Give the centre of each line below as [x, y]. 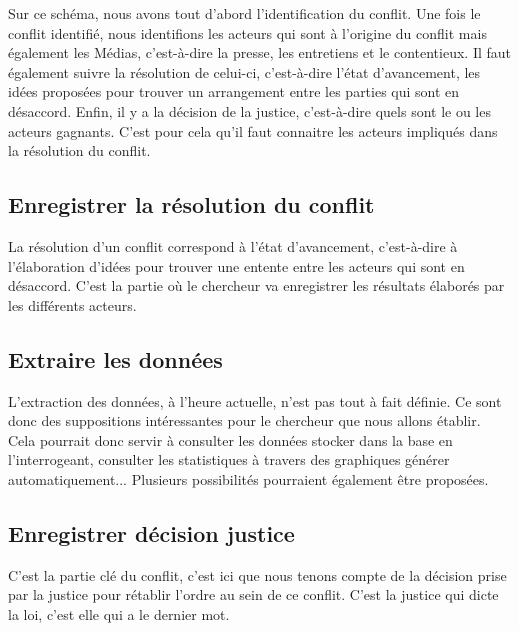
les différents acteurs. [72, 304]
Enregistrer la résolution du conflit [191, 204]
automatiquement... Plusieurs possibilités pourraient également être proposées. [248, 478]
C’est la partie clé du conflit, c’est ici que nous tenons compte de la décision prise [257, 574]
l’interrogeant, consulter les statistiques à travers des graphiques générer [229, 459]
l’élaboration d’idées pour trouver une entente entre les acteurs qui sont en [236, 265]
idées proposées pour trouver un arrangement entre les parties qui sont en [234, 91]
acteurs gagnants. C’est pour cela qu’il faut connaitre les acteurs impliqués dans [253, 130]
